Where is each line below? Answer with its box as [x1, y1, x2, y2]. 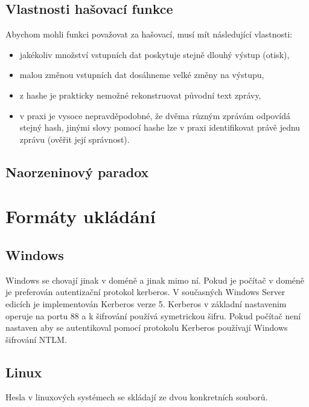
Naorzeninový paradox [5, 162, 149, 181]
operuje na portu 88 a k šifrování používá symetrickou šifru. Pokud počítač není [5, 309, 301, 322]
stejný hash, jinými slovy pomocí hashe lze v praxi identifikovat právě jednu [19, 121, 301, 134]
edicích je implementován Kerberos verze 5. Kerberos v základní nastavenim [5, 297, 287, 310]
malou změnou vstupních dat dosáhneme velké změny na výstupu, [19, 68, 264, 81]
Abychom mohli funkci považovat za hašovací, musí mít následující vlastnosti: [5, 28, 293, 41]
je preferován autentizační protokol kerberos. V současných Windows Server [5, 285, 285, 298]
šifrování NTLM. [5, 333, 67, 345]
